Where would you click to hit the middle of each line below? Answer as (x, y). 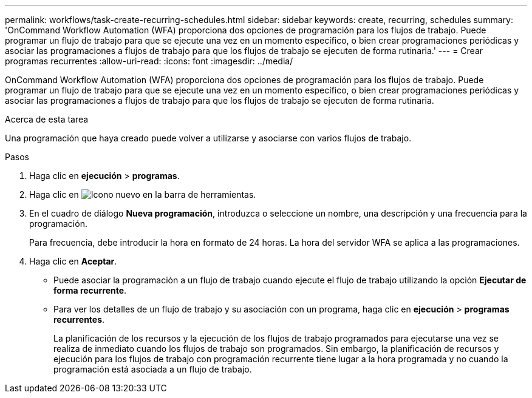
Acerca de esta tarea (47, 119)
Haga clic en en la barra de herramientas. (143, 194)
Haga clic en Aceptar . (73, 261)
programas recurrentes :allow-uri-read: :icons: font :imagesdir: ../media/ (149, 61)
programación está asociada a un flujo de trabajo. (153, 369)
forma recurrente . (90, 290)
